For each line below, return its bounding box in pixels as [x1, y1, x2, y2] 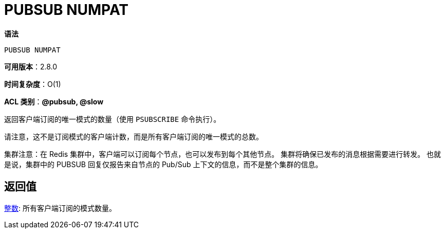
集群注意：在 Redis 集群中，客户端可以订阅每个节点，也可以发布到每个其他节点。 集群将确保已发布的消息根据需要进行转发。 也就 [4, 149, 441, 158]
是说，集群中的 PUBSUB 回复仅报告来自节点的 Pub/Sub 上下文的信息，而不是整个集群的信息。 [4, 159, 323, 169]
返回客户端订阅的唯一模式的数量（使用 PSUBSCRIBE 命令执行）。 [4, 114, 221, 123]
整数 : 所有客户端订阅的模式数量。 [4, 203, 116, 212]
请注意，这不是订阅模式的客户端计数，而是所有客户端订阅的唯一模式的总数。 [4, 132, 263, 141]
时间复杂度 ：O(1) [4, 79, 61, 88]
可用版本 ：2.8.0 [4, 62, 58, 71]
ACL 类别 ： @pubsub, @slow [4, 97, 104, 106]
